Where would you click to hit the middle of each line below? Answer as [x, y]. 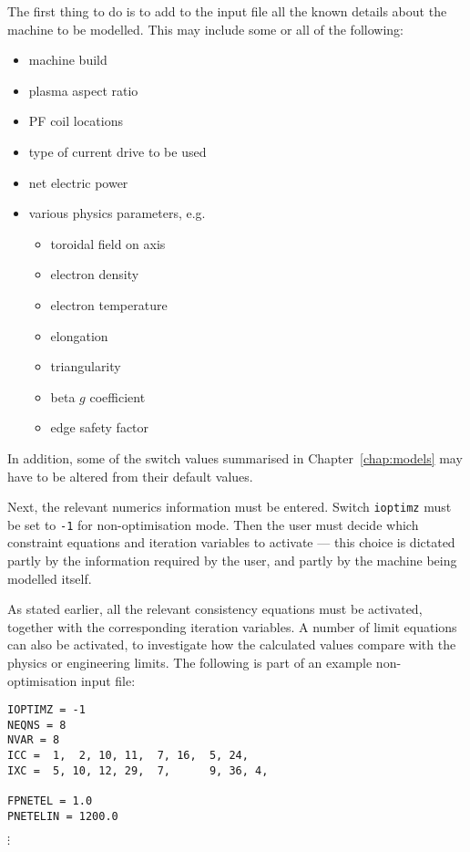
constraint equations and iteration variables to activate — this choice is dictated [231, 542]
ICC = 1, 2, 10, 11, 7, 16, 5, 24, [128, 756]
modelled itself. [50, 578]
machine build [68, 60]
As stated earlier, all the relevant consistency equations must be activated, [215, 609]
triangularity [86, 366]
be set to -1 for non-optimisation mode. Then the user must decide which [213, 524]
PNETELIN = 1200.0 [63, 816]
